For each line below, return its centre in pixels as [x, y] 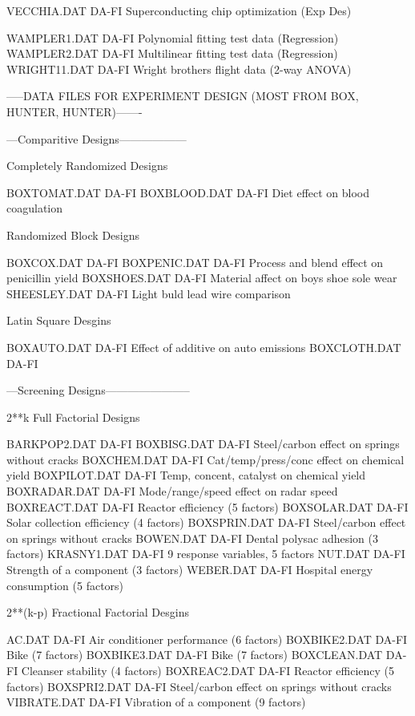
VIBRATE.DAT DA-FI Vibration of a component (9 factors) [156, 702]
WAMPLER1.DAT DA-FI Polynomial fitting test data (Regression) [173, 37]
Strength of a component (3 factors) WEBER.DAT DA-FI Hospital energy [190, 570]
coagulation [35, 208]
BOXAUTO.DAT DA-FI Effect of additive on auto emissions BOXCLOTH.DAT [204, 347]
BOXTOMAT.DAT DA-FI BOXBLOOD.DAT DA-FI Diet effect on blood [188, 192]
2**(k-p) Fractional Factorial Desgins [98, 612]
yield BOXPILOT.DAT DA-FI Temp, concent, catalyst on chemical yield [186, 475]
